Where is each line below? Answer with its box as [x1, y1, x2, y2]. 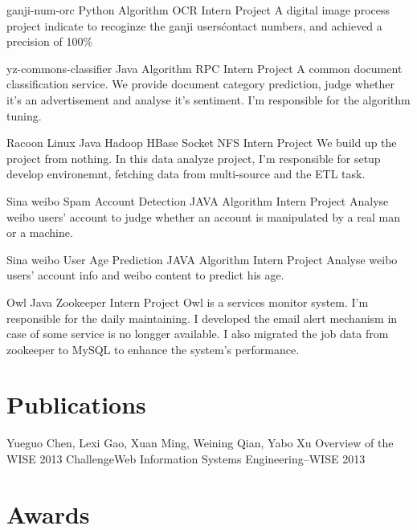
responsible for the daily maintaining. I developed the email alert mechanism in [6, 309, 398, 326]
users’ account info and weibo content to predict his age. [6, 267, 284, 283]
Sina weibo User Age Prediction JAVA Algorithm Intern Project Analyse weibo [6, 251, 398, 267]
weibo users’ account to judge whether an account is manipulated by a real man [6, 208, 400, 225]
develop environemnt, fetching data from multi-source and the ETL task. [6, 165, 366, 182]
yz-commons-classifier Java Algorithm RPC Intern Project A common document [6, 59, 403, 76]
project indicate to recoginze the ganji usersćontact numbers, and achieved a [6, 17, 382, 34]
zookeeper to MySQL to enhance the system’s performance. [6, 340, 300, 357]
